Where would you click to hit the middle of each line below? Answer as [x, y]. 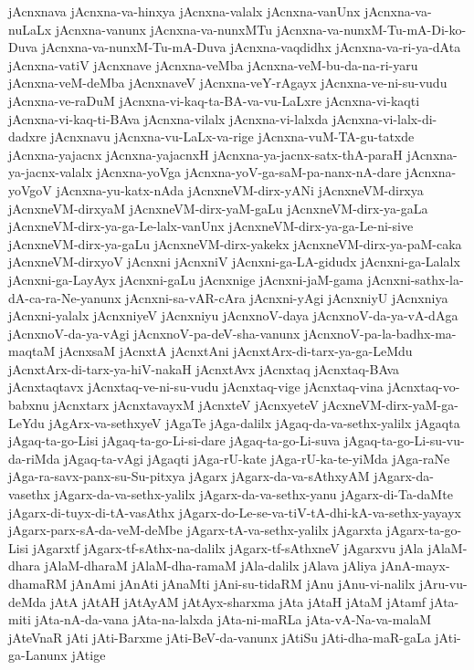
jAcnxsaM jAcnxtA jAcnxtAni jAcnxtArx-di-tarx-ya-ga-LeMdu [236, 351]
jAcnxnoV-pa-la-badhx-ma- [380, 333]
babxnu [29, 405]
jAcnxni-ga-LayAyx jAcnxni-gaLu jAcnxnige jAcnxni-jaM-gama [186, 279]
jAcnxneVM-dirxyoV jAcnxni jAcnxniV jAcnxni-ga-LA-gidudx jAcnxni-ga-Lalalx [234, 262]
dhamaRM [38, 583]
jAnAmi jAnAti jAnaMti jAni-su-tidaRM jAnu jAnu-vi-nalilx [243, 583]
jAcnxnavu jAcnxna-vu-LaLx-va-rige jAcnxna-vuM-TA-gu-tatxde [232, 136]
